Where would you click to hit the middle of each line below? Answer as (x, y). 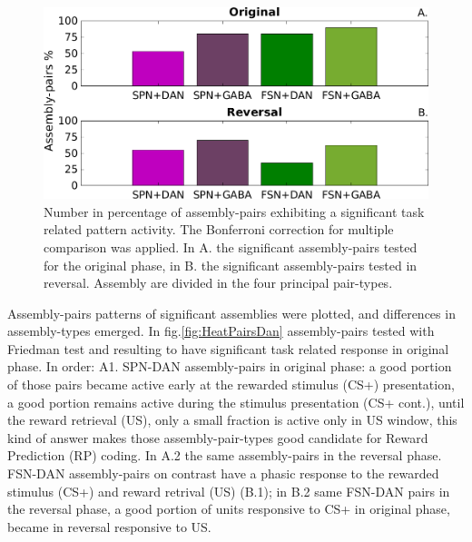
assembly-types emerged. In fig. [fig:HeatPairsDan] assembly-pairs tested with (221, 331)
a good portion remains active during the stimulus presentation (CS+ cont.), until (236, 402)
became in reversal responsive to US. (109, 526)
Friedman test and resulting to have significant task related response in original (228, 348)
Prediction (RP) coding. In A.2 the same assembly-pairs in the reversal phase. (225, 455)
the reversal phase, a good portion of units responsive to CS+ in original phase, (229, 509)
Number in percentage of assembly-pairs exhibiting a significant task (234, 211)
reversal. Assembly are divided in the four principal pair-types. (218, 283)
